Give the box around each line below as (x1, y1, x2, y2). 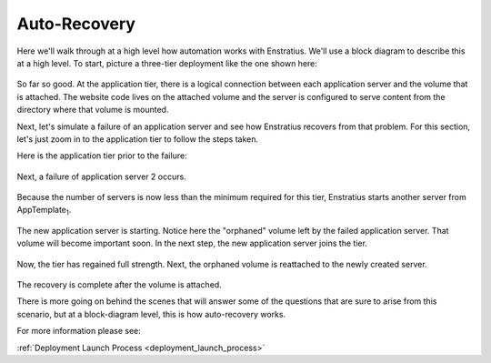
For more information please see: (16, 326, 141, 337)
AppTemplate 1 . (16, 205, 72, 217)
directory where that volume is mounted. (16, 105, 169, 116)
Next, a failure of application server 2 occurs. (16, 171, 186, 182)
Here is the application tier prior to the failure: (16, 150, 187, 161)
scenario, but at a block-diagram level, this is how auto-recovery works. (16, 308, 286, 319)
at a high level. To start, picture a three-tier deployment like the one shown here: (16, 57, 318, 68)
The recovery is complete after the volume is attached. (16, 279, 222, 290)
